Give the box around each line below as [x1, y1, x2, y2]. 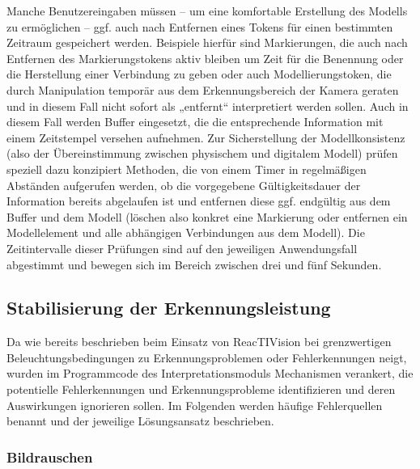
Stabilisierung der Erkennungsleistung [6, 295, 331, 320]
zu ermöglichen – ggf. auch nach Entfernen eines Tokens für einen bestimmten [6, 18, 393, 35]
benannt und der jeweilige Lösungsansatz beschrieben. [6, 412, 274, 429]
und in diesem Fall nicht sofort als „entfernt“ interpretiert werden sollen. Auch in [6, 97, 409, 114]
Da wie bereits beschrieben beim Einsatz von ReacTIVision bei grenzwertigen [6, 333, 392, 350]
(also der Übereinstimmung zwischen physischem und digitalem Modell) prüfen [6, 145, 398, 162]
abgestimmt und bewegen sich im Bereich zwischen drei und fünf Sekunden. [6, 256, 382, 273]
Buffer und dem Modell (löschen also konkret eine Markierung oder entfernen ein [6, 208, 408, 225]
